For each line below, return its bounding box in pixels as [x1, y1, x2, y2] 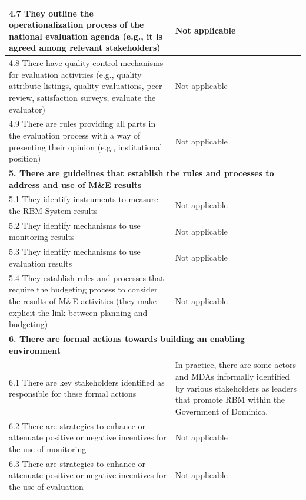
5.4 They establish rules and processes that [9, 271, 164, 284]
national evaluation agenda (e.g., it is [9, 29, 162, 42]
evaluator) [9, 103, 45, 115]
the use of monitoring [9, 442, 87, 455]
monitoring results [9, 231, 75, 243]
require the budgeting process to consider [9, 283, 158, 295]
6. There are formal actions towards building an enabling [9, 332, 245, 344]
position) [9, 152, 41, 165]
